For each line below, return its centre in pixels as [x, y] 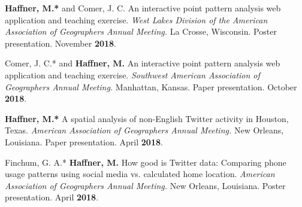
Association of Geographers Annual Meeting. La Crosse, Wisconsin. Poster [141, 31]
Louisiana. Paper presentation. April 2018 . [84, 141]
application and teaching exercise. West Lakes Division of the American [136, 19]
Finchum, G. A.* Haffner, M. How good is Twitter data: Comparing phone [146, 162]
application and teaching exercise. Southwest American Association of [132, 74]
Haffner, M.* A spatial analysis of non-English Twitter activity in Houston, [147, 118]
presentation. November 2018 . [61, 43]
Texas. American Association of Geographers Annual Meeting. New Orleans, [144, 130]
